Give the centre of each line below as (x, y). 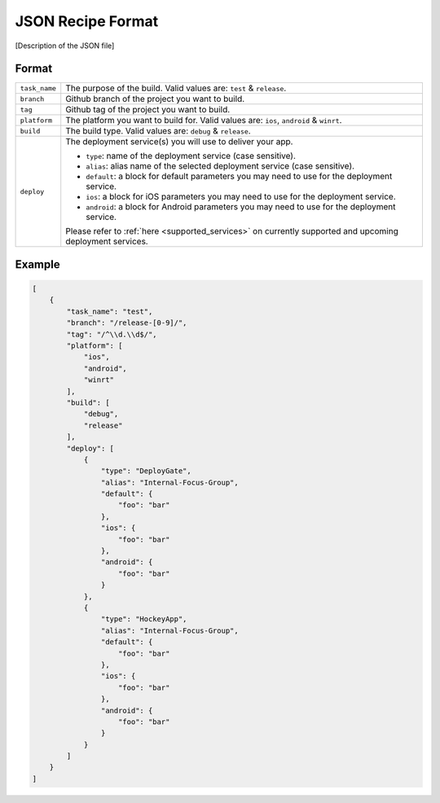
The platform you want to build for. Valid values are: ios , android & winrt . (204, 121)
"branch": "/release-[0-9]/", (127, 323)
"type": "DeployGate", (146, 471)
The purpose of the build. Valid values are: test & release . (176, 88)
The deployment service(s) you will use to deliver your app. (179, 142)
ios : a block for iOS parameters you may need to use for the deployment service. (241, 197)
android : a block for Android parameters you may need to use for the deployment (241, 207)
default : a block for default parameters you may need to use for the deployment (239, 177)
